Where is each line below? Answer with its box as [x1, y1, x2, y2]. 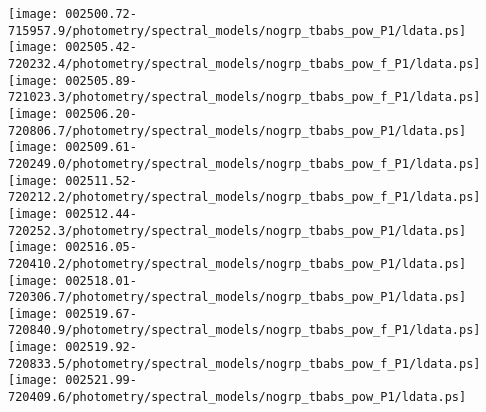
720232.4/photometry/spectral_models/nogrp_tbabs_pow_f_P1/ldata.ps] [8, 56, 481, 71]
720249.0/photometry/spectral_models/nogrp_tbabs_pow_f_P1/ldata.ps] [8, 156, 481, 171]
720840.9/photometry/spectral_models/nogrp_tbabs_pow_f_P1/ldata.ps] [8, 323, 481, 338]
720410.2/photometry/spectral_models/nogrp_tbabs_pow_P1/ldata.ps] [8, 256, 467, 271]
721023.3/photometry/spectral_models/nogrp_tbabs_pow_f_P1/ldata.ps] [8, 90, 481, 105]
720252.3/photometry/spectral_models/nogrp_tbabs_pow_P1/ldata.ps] [8, 223, 467, 238]
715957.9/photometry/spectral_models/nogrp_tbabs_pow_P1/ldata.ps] [8, 23, 467, 38]
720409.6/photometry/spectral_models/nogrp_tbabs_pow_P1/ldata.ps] [8, 390, 467, 405]
